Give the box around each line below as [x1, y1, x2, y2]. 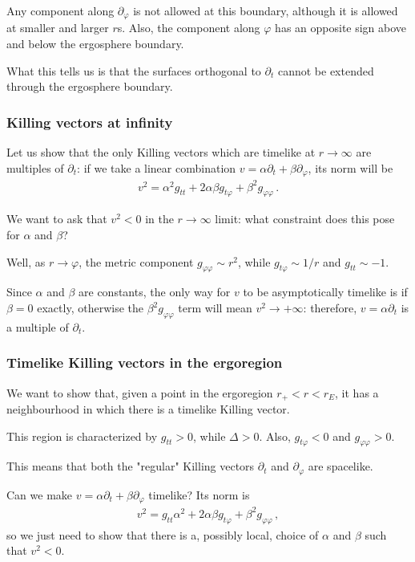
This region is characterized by [6, 427, 158, 444]
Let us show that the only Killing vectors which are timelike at [6, 144, 316, 161]
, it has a [335, 384, 379, 401]
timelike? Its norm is [148, 486, 250, 503]
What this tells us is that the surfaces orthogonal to [6, 62, 261, 79]
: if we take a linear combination [77, 159, 236, 176]
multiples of [6, 159, 64, 176]
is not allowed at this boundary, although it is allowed [133, 2, 398, 18]
